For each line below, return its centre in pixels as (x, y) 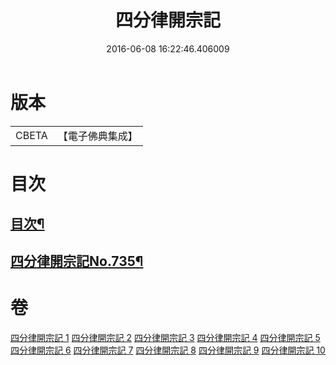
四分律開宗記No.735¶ (77, 261)
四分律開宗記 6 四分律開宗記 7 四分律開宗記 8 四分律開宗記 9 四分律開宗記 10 (168, 350)
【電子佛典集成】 (97, 136)
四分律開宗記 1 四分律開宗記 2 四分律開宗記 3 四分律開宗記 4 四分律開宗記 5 (165, 337)
